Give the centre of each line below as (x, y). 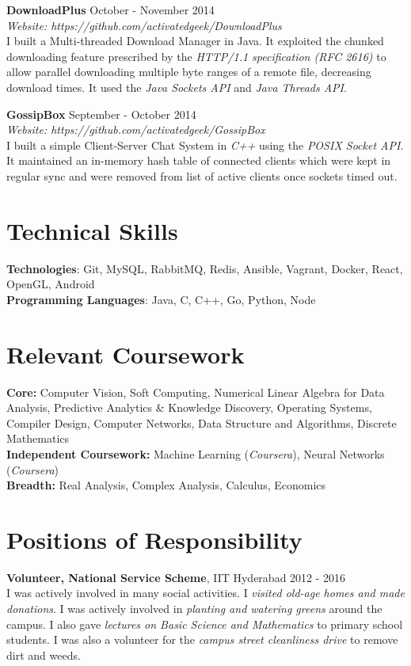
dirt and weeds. (44, 655)
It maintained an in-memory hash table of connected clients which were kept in (199, 160)
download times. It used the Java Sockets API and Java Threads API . (177, 87)
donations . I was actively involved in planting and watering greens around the (194, 609)
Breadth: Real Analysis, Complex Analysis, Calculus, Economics (166, 485)
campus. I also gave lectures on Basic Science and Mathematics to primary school (205, 624)
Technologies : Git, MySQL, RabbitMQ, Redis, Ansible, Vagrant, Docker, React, (205, 268)
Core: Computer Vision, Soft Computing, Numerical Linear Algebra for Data (196, 392)
